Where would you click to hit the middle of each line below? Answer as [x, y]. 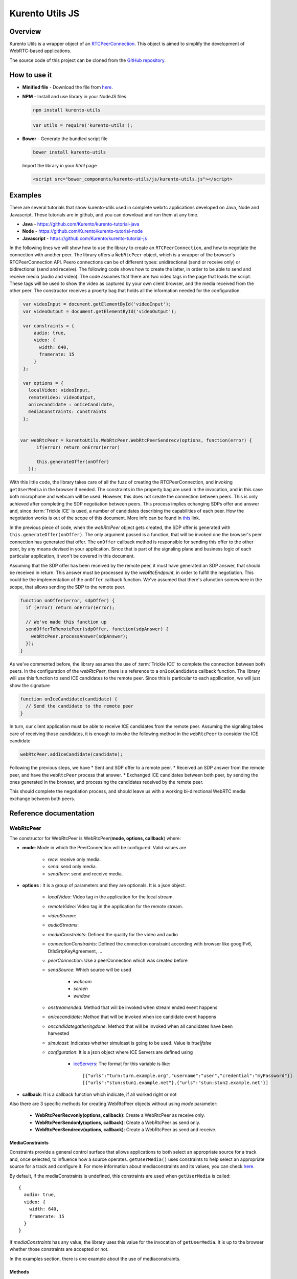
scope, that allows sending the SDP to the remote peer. [67, 587]
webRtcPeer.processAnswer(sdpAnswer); [79, 636]
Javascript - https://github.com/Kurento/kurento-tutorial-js [85, 238]
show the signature [30, 685]
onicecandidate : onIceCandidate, [72, 404]
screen [81, 989]
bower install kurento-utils [70, 152]
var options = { [43, 383]
